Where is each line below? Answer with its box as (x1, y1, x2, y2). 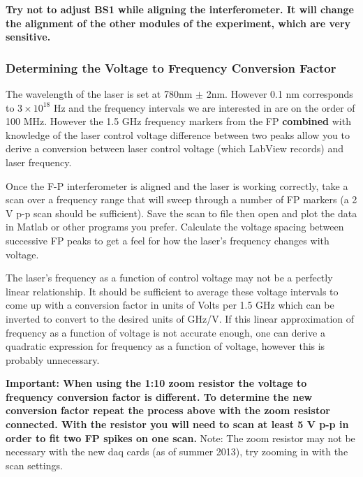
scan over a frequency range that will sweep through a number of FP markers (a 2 (6, 192, 357, 207)
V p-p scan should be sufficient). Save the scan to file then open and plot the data (6, 205, 357, 220)
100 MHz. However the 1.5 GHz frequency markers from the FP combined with (6, 114, 351, 129)
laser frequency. (6, 154, 72, 169)
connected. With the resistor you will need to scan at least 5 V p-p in (6, 417, 349, 432)
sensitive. (6, 29, 51, 44)
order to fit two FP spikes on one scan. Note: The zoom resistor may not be (6, 430, 355, 445)
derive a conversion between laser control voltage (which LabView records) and (6, 141, 344, 156)
